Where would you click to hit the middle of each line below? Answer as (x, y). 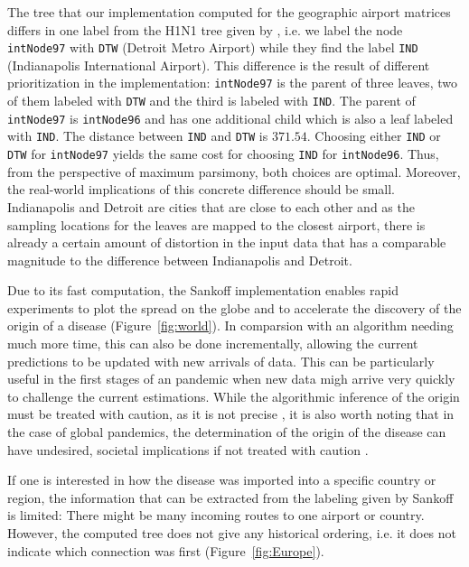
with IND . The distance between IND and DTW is (138, 136)
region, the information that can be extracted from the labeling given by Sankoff (230, 497)
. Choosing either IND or (374, 136)
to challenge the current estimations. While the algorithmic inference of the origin (234, 396)
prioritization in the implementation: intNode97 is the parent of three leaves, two (232, 83)
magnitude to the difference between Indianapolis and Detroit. (180, 260)
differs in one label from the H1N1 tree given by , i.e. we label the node (205, 29)
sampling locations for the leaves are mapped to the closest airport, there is (216, 224)
